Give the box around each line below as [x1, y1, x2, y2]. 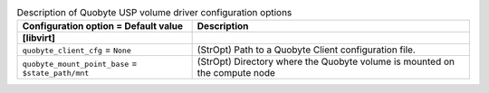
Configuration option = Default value [22, 20, 184, 33]
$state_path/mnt [22, 68, 90, 78]
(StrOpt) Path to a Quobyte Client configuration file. [197, 43, 416, 56]
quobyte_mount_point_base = [22, 57, 138, 70]
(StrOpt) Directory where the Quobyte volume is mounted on [197, 55, 455, 68]
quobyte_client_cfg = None [22, 43, 131, 56]
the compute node [197, 67, 276, 79]
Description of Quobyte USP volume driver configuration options [16, 6, 292, 19]
